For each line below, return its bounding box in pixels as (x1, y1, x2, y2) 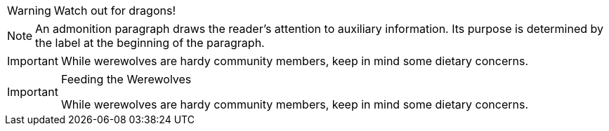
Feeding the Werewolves (60, 72, 192, 86)
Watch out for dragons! (53, 4, 176, 18)
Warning (7, 4, 51, 18)
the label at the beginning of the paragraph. (35, 36, 265, 50)
